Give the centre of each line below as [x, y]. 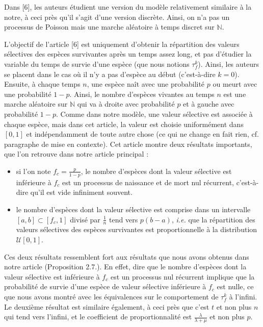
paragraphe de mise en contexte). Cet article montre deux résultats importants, [128, 144]
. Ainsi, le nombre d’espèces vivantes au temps [142, 94]
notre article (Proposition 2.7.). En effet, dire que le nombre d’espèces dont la [125, 267]
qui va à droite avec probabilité [126, 104]
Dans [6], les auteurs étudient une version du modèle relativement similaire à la [128, 7]
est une [235, 94]
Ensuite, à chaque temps [42, 84]
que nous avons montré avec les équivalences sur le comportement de [111, 296]
